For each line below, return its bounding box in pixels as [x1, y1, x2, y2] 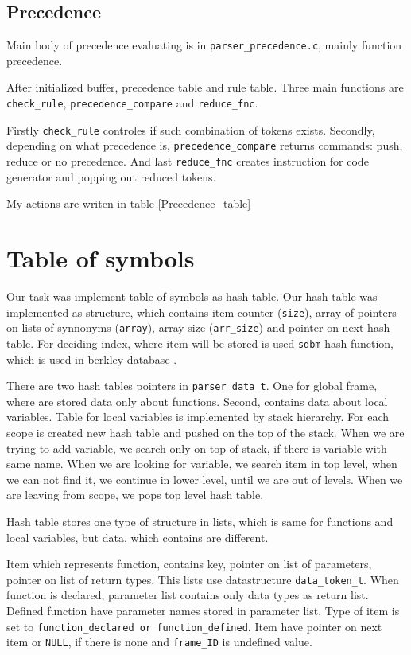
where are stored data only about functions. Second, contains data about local [6, 392, 388, 409]
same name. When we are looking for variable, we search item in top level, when [6, 455, 397, 472]
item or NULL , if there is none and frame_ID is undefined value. [6, 634, 312, 650]
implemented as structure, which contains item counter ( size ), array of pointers [6, 303, 397, 320]
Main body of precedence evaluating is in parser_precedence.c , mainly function [6, 37, 402, 53]
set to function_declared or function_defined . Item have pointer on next [6, 618, 382, 634]
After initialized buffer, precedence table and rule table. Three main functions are [6, 79, 404, 96]
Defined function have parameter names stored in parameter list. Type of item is [6, 602, 400, 618]
